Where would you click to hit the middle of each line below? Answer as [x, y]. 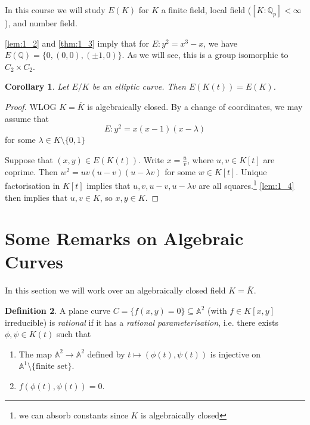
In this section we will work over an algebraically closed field [115, 290]
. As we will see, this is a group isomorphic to [205, 55]
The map [35, 354]
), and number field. [41, 23]
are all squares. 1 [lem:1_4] [247, 184]
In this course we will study [55, 10]
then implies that [36, 197]
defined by [106, 354]
